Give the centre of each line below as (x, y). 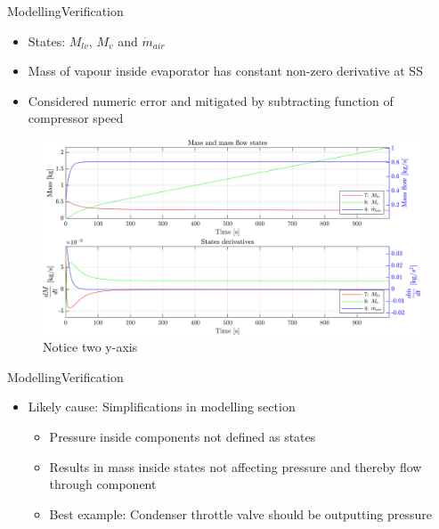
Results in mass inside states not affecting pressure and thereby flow (236, 466)
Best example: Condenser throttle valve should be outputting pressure (240, 513)
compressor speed (76, 118)
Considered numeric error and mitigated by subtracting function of (211, 100)
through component (103, 484)
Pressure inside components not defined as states (183, 436)
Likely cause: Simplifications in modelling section (162, 407)
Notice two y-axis (90, 347)
